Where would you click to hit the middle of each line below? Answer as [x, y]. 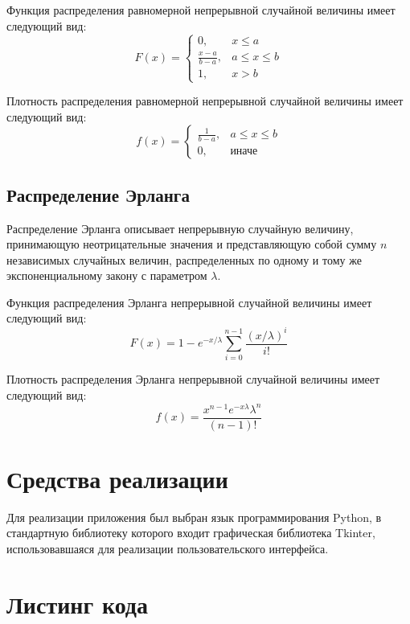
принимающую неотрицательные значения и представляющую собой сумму [192, 244]
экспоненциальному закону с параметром [107, 275]
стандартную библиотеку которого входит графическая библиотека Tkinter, [191, 533]
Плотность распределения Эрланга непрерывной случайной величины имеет [193, 379]
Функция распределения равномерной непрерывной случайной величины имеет [201, 10]
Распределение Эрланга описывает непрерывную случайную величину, [180, 228]
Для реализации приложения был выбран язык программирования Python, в [194, 517]
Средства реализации [117, 478]
